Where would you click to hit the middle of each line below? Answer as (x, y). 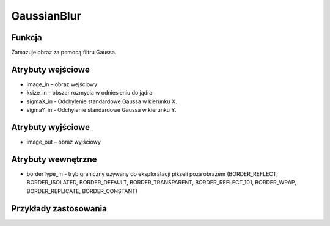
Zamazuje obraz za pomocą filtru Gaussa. (64, 53)
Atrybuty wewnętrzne (54, 159)
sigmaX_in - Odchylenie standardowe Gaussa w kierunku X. (102, 101)
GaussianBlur (46, 16)
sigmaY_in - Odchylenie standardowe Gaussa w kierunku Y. (101, 110)
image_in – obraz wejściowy (62, 84)
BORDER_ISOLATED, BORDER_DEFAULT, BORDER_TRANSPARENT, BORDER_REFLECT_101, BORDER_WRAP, (161, 183)
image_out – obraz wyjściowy (64, 142)
